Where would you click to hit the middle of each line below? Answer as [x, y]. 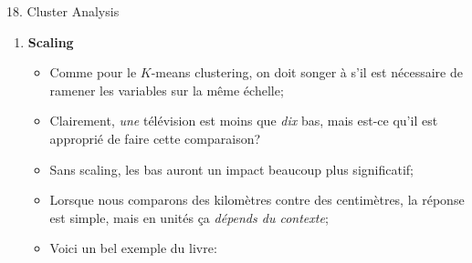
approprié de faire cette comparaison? [155, 138]
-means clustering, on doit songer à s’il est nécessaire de [307, 72]
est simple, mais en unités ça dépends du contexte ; [189, 217]
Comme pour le [93, 72]
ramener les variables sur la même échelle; [167, 90]
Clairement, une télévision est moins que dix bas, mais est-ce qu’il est [244, 121]
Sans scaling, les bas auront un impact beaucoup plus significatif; [231, 169]
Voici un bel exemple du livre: [133, 248]
